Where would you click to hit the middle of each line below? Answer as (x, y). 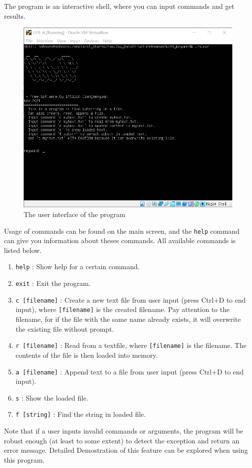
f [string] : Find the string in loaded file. (81, 414)
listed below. (23, 250)
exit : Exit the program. (53, 283)
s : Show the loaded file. (52, 397)
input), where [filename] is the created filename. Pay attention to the (123, 309)
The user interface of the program (75, 214)
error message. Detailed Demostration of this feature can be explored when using (126, 450)
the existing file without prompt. (65, 328)
